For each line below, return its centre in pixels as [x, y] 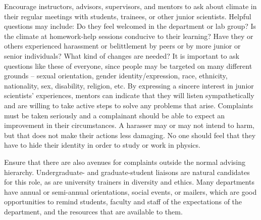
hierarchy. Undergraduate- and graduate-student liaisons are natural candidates [127, 172]
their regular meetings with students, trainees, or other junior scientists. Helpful [128, 16]
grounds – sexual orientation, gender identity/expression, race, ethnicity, [116, 76]
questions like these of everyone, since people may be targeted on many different [128, 65]
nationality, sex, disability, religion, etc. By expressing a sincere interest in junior [129, 85]
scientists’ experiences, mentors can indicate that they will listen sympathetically [129, 95]
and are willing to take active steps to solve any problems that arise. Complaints [129, 105]
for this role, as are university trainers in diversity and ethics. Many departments [129, 182]
